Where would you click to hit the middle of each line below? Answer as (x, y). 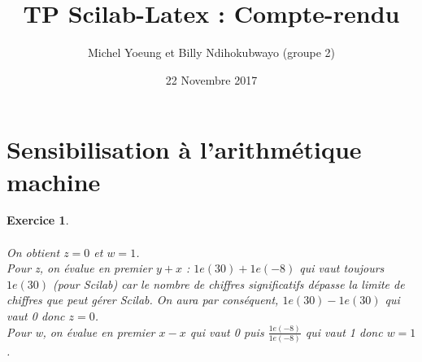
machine (54, 181)
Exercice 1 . (38, 220)
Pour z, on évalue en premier (79, 268)
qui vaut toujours (342, 268)
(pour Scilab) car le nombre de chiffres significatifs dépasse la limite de (229, 283)
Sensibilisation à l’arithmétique (184, 149)
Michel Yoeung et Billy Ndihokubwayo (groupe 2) (211, 52)
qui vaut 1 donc (344, 331)
